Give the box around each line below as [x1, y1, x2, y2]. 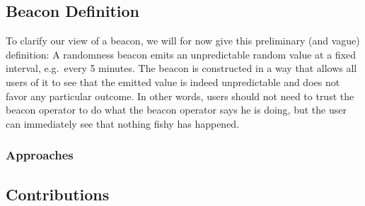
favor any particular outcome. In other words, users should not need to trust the [6, 88, 354, 103]
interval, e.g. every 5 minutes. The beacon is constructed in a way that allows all [6, 61, 357, 75]
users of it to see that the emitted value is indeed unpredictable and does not [6, 74, 340, 89]
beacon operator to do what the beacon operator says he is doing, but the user [6, 102, 347, 117]
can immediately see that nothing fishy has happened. [6, 116, 240, 131]
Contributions [6, 183, 110, 205]
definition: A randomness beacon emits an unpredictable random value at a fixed [6, 47, 357, 61]
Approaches [6, 146, 74, 164]
